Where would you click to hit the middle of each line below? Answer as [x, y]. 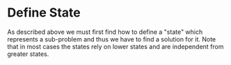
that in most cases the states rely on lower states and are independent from [115, 46]
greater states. [28, 54]
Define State [44, 13]
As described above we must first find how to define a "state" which [105, 32]
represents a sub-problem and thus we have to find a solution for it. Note [112, 39]
